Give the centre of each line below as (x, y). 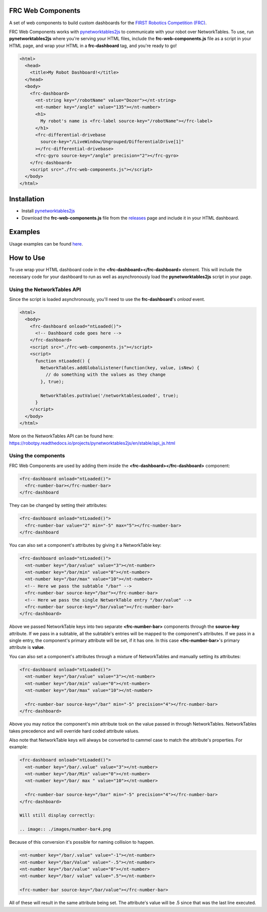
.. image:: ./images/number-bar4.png (65, 829)
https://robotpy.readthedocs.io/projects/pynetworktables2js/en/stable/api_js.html (92, 443)
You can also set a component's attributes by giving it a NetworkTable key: (85, 545)
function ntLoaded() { (63, 361)
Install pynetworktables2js (48, 211)
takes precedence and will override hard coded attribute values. (74, 731)
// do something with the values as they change (105, 375)
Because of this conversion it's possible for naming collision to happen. (82, 842)
